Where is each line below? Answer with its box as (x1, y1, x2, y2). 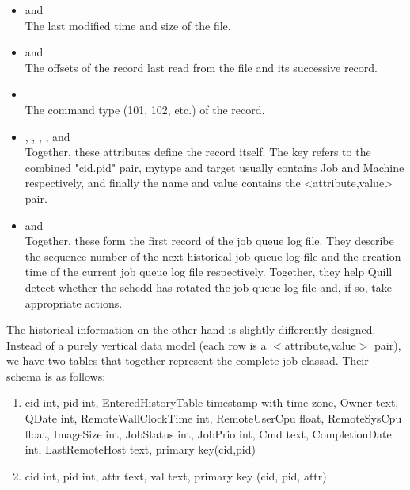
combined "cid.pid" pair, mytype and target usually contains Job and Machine (25, 159, 404, 175)
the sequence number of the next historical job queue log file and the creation (25, 247, 401, 264)
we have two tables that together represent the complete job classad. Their (6, 352, 369, 369)
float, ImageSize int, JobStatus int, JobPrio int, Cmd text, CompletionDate (25, 425, 392, 442)
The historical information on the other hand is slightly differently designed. (6, 321, 376, 338)
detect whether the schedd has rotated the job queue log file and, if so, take (25, 278, 392, 295)
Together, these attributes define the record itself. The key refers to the (25, 144, 371, 160)
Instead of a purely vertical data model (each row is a (6, 336, 267, 353)
